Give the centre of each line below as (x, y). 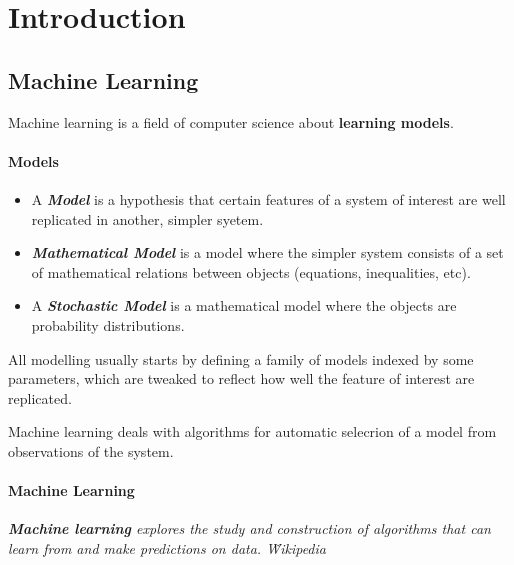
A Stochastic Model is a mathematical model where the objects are (244, 305)
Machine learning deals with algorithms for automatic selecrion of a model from (252, 431)
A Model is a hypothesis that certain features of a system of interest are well (268, 198)
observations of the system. (91, 450)
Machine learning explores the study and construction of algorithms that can (249, 528)
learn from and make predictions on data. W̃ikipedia (167, 547)
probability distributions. (108, 324)
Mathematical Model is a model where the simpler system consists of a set (267, 252)
